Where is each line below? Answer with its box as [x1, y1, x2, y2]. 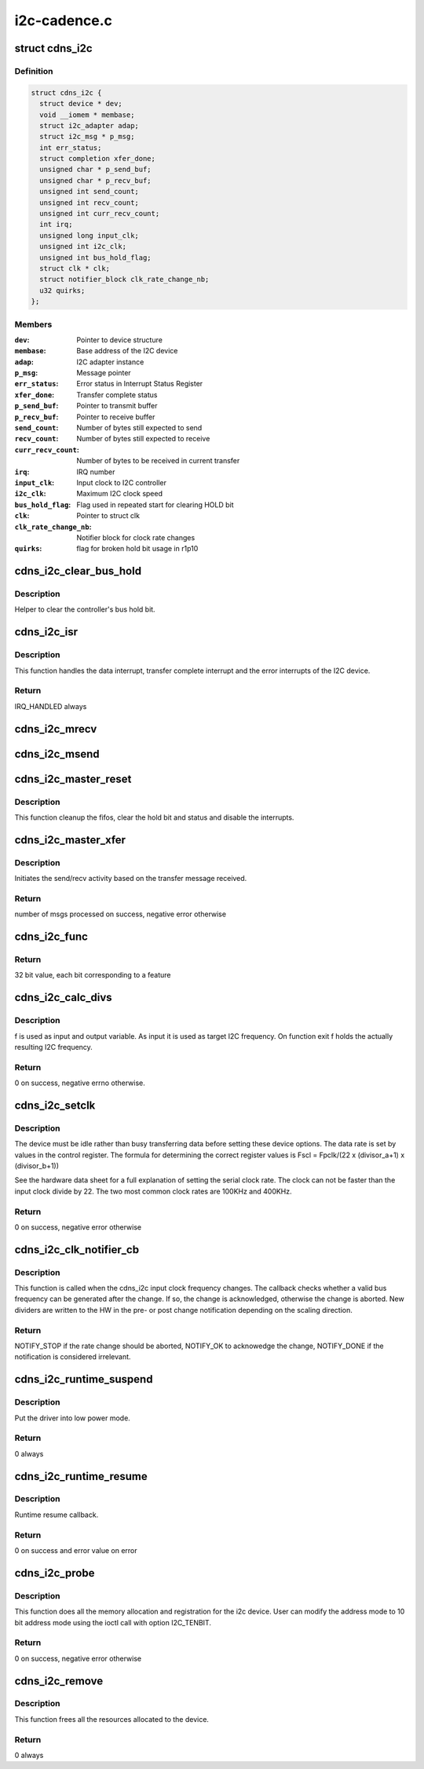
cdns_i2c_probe [14, 1566, 95, 1580]
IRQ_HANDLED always [14, 701, 87, 711]
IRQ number [76, 467, 115, 477]
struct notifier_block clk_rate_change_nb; [39, 275, 210, 284]
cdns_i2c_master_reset [14, 772, 132, 785]
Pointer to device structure [76, 334, 163, 345]
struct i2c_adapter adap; [39, 121, 139, 130]
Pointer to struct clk [76, 511, 141, 521]
